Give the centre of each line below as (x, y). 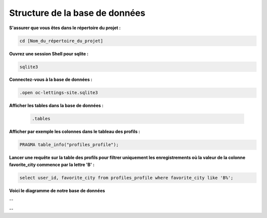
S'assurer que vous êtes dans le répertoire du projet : (65, 28)
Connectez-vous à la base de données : (51, 80)
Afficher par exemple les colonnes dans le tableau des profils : (75, 132)
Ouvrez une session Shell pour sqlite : (49, 54)
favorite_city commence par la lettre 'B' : (52, 164)
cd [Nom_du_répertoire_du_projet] (61, 41)
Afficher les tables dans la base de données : (56, 106)
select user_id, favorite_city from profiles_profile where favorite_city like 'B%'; (126, 178)
